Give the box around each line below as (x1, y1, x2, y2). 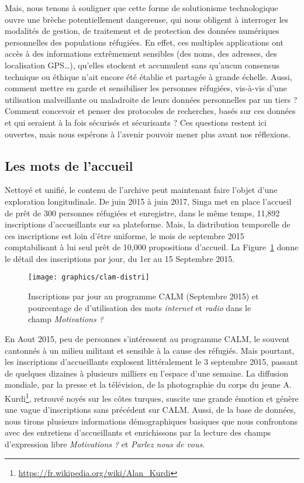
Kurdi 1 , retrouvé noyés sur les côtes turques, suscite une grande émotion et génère (5, 390, 299, 404)
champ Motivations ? (28, 313, 103, 325)
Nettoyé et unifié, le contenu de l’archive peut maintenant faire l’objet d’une (5, 184, 278, 196)
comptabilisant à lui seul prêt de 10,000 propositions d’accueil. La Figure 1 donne (5, 241, 299, 253)
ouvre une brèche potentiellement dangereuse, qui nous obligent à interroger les (5, 13, 289, 25)
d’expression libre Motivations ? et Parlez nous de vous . (5, 437, 205, 450)
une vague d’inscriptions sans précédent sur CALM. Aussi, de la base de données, (5, 403, 296, 416)
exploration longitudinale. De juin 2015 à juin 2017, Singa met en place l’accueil (5, 195, 292, 207)
